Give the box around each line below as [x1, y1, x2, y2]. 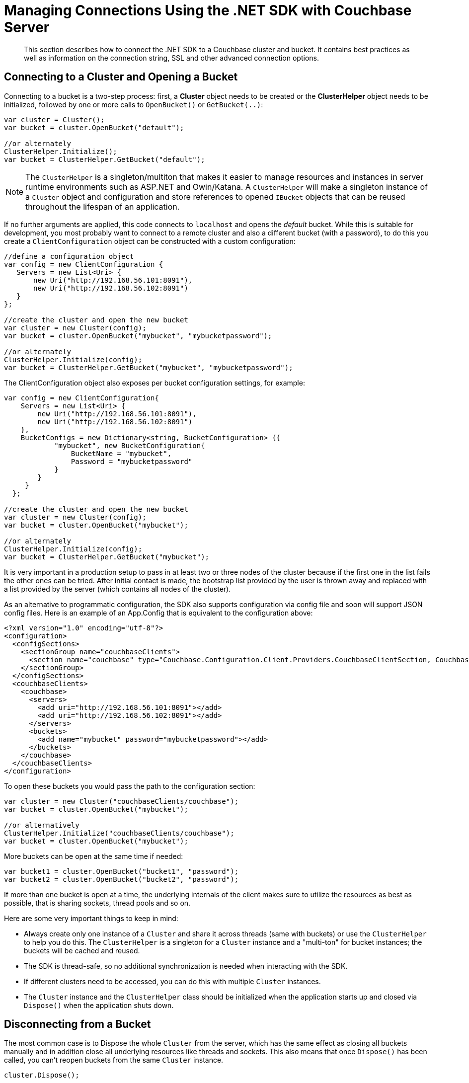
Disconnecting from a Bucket [4, 1018, 151, 1031]
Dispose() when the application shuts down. [24, 1001, 174, 1009]
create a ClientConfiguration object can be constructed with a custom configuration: [4, 236, 296, 245]
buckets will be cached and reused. [24, 946, 140, 955]
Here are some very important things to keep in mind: [4, 914, 178, 923]
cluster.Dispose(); [4, 1071, 79, 1080]
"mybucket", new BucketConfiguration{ [54, 441, 205, 450]
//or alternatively [4, 821, 79, 829]
